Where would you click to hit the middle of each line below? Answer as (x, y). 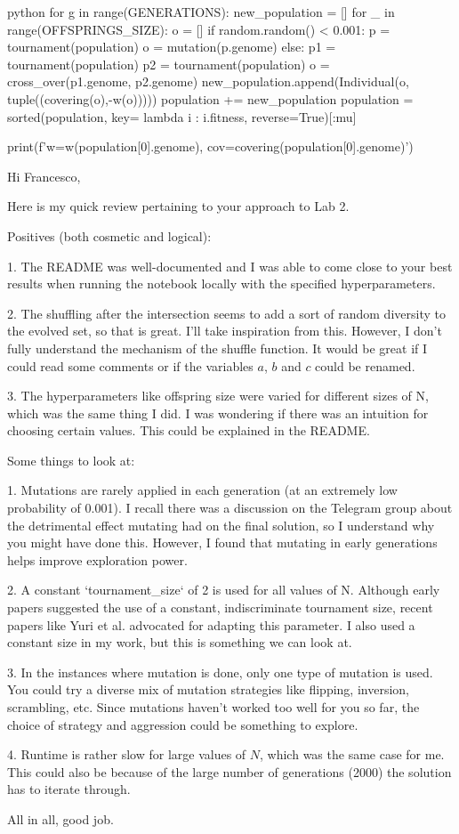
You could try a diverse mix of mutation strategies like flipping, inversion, (208, 689)
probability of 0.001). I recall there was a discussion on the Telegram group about (230, 508)
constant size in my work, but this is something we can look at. (180, 642)
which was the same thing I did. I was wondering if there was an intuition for (218, 413)
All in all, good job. (60, 818)
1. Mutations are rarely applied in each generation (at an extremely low (202, 490)
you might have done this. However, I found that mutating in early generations (222, 543)
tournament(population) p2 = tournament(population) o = (169, 64)
